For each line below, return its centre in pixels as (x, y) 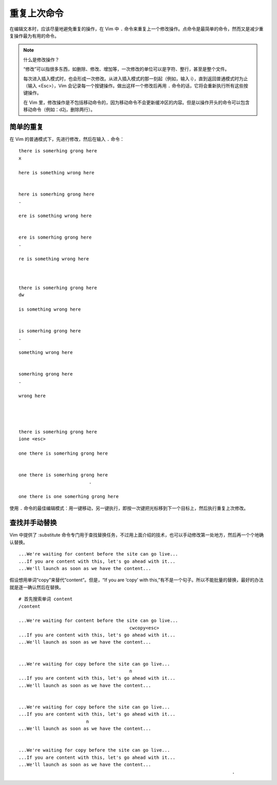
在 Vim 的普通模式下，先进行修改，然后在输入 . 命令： (67, 139)
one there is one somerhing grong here (69, 497)
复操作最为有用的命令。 (34, 35)
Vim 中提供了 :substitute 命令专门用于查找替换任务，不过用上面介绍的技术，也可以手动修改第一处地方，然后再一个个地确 (137, 535)
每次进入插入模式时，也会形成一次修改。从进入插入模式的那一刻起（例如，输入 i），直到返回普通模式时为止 (136, 78)
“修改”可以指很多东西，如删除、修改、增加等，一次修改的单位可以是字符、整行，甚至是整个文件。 (126, 69)
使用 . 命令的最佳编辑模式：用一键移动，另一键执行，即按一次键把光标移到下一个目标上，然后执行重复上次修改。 (129, 508)
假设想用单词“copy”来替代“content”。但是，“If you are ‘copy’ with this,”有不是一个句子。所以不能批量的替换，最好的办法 (136, 580)
